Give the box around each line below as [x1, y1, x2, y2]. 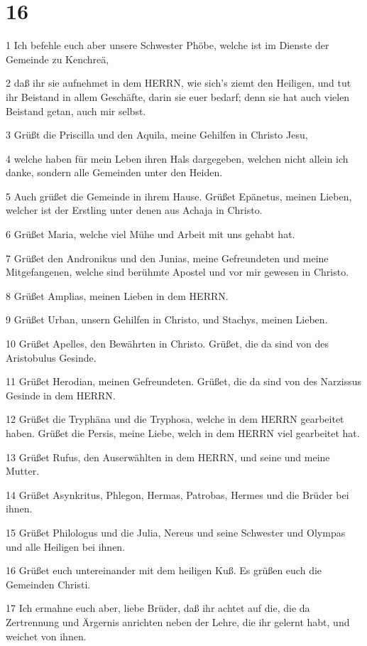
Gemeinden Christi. [6, 576, 91, 591]
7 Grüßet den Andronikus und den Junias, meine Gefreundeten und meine [6, 250, 329, 265]
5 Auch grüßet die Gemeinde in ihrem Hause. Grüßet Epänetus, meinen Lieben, [6, 188, 352, 203]
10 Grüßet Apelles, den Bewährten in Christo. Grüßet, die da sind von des [6, 336, 329, 351]
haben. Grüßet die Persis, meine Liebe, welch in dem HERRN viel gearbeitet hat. [6, 426, 360, 440]
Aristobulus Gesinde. [6, 350, 97, 365]
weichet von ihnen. [6, 628, 87, 643]
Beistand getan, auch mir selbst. [6, 103, 146, 118]
